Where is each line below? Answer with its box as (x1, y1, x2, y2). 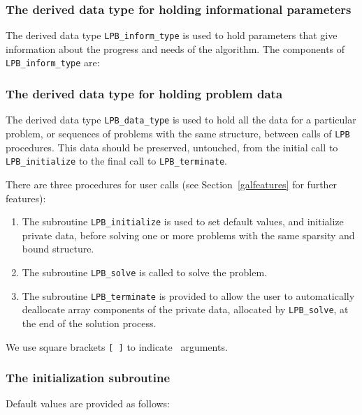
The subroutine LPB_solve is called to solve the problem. (22, 264, 267, 279)
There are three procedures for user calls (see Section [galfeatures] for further (6, 176, 338, 191)
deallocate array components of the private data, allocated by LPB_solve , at (22, 302, 349, 317)
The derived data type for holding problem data (6, 85, 283, 103)
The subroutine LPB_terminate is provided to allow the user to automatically (22, 288, 355, 303)
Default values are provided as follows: (6, 396, 171, 411)
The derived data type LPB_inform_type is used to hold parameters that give (6, 28, 338, 43)
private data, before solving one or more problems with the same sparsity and (22, 227, 355, 242)
